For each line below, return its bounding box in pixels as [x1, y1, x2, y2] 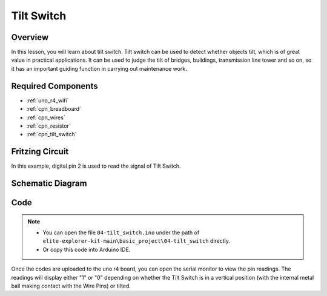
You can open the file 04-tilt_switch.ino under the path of [42, 229, 200, 236]
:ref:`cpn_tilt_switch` [26, 131, 77, 138]
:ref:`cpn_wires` [26, 114, 66, 121]
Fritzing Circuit [11, 146, 69, 157]
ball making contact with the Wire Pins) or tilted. [11, 282, 131, 289]
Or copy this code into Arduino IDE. [42, 246, 131, 253]
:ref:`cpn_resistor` [26, 122, 71, 130]
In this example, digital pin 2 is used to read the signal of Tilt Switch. [11, 162, 181, 169]
